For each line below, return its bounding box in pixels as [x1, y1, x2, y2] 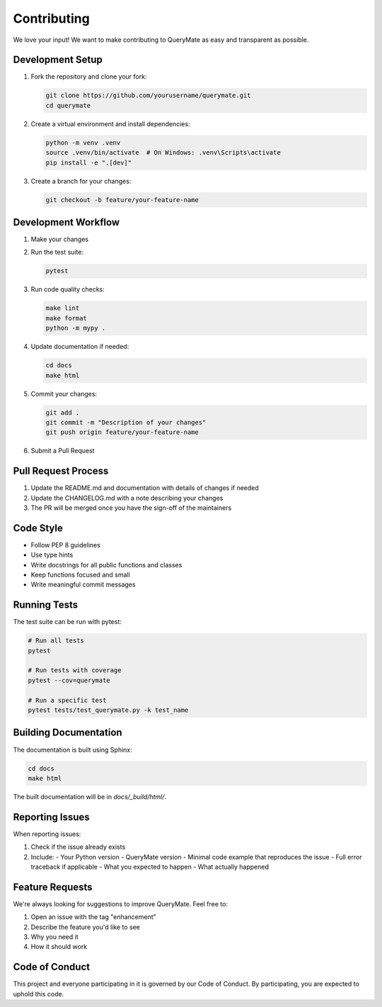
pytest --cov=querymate [28, 676, 111, 684]
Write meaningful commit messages [30, 580, 136, 589]
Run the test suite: [30, 248, 84, 257]
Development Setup [13, 54, 103, 66]
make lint [45, 304, 80, 312]
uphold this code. [13, 989, 64, 998]
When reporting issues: [13, 830, 81, 838]
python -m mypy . [45, 324, 106, 333]
